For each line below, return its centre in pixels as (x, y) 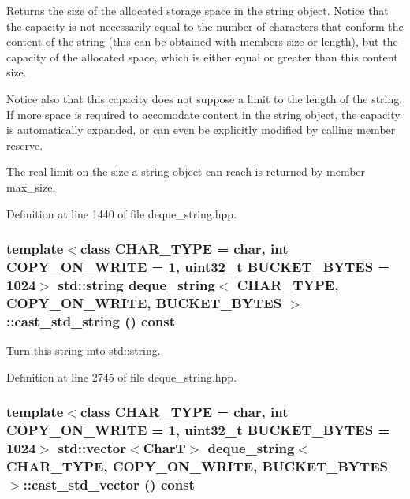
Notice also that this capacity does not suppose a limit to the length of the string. (205, 98)
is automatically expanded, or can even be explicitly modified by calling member (201, 130)
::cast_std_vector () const (109, 484)
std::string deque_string (136, 284)
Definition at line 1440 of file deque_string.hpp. (122, 213)
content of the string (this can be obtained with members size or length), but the (202, 41)
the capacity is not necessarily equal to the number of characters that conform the (205, 26)
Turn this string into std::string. (84, 350)
